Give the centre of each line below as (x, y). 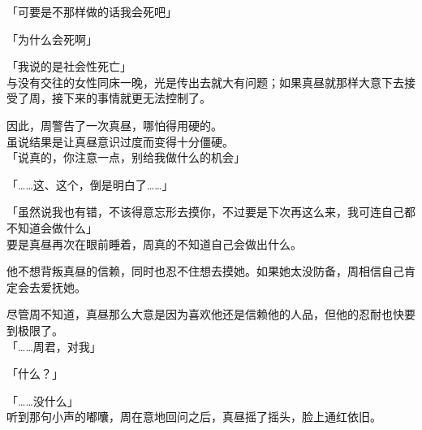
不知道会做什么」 (52, 227)
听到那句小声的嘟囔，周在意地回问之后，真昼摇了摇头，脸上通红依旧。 (194, 417)
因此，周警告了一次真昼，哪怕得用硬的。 (114, 125)
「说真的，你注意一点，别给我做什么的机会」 (126, 157)
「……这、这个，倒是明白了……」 (90, 184)
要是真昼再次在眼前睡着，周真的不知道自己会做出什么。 (154, 243)
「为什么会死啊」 (52, 39)
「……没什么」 (43, 400)
